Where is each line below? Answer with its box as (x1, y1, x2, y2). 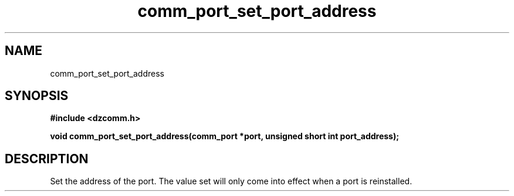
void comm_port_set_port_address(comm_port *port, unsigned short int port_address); (50, 131, 400, 142)
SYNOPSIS (5, 88, 69, 104)
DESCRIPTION (5, 151, 89, 166)
